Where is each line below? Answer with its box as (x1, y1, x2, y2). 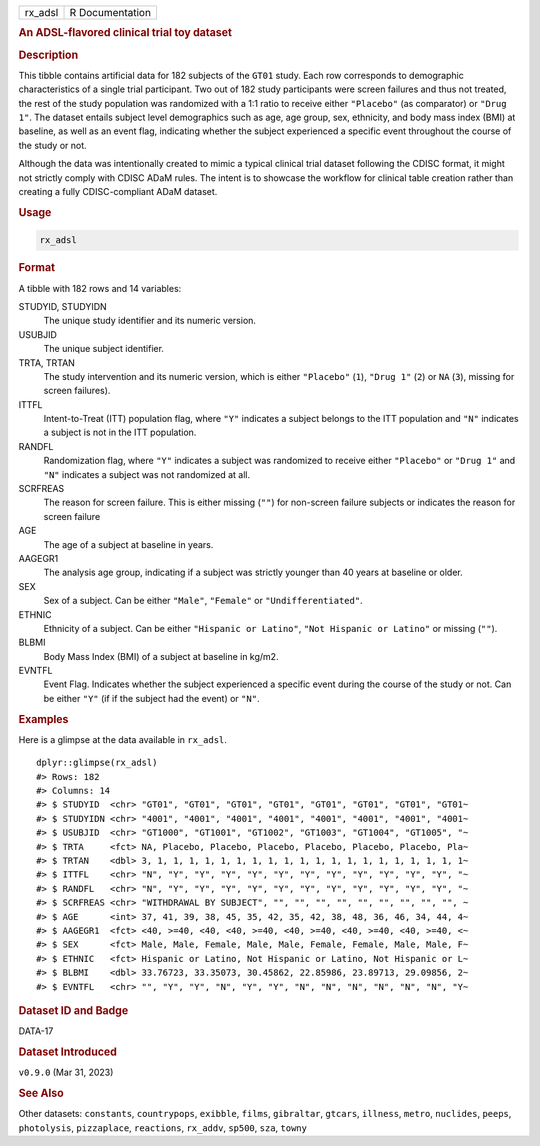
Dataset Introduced (18, 1045, 117, 1059)
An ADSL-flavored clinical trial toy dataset (18, 26, 232, 40)
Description (18, 48, 79, 62)
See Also (18, 1086, 64, 1100)
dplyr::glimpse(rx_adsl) (36, 757, 158, 769)
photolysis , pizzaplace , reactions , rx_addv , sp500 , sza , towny (18, 1121, 307, 1134)
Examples (18, 712, 69, 726)
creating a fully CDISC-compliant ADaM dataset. (18, 186, 218, 198)
